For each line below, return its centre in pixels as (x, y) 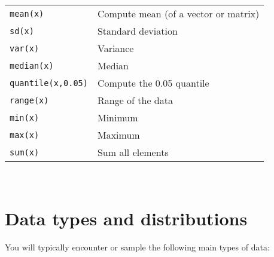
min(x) (25, 117)
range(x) (29, 100)
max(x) (25, 135)
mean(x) (27, 13)
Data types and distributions (126, 218)
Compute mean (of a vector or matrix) (178, 13)
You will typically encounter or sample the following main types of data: (137, 247)
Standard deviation (137, 31)
